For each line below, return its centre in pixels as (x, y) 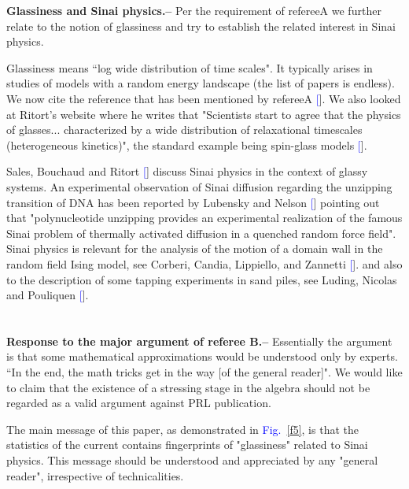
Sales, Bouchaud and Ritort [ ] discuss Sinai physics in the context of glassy (187, 171)
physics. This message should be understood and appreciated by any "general (192, 460)
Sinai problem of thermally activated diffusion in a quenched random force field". (201, 233)
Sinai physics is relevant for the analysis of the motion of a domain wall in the (195, 248)
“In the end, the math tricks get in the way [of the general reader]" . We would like (204, 372)
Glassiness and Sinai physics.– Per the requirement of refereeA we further (194, 10)
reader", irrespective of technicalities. (95, 475)
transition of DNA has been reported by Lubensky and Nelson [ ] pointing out (193, 202)
